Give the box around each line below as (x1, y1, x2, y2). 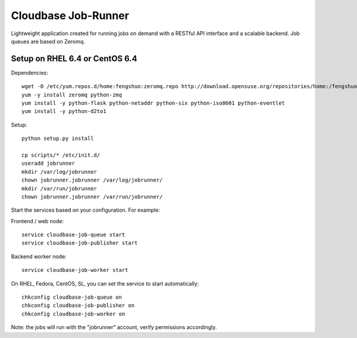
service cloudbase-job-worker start (21, 267, 129, 274)
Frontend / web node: (11, 217, 64, 224)
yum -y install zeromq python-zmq (21, 91, 122, 98)
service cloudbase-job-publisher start (21, 240, 138, 246)
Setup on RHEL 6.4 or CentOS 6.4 (11, 54, 137, 64)
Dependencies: (11, 69, 49, 76)
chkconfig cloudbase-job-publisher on (21, 302, 135, 309)
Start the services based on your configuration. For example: (11, 206, 160, 214)
